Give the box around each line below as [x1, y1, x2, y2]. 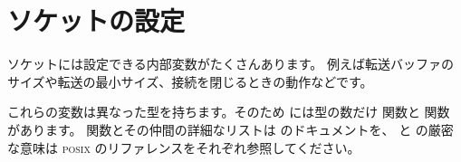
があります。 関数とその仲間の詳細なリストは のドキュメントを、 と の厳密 [7, 119, 454, 138]
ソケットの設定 [7, 2, 186, 39]
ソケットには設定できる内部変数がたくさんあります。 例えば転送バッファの [7, 54, 454, 73]
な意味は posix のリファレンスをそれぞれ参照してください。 [7, 138, 360, 157]
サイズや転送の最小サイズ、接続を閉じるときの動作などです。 [7, 71, 373, 91]
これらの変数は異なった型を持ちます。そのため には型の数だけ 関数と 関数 [7, 102, 450, 121]
